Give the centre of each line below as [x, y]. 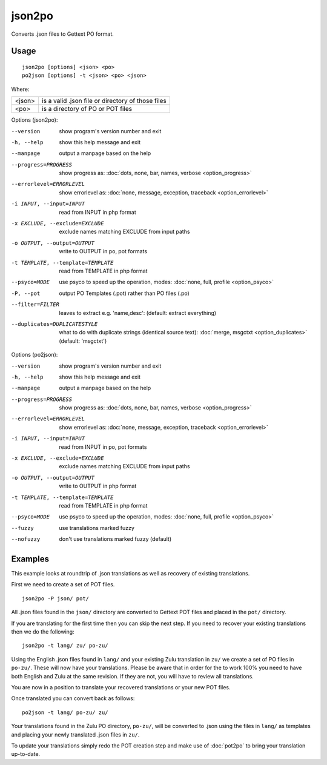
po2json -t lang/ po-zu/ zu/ [65, 712]
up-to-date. [26, 754]
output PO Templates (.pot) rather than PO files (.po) [124, 293]
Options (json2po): [35, 120]
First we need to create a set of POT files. [63, 585]
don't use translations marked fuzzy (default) [115, 539]
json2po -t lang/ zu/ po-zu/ [65, 646]
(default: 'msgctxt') [83, 341]
